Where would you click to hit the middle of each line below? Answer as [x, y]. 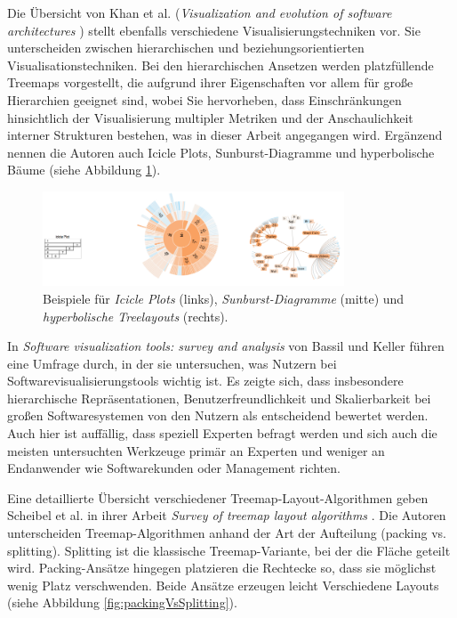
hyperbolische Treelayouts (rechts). [136, 316]
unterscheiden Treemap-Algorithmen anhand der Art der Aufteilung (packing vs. [227, 533]
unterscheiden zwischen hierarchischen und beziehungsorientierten [186, 48]
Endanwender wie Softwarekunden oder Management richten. [174, 468]
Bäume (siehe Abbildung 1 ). [84, 170]
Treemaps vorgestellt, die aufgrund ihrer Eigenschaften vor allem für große [210, 82]
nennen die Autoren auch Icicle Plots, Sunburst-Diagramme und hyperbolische [221, 152]
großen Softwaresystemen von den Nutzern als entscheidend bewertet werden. [218, 415]
